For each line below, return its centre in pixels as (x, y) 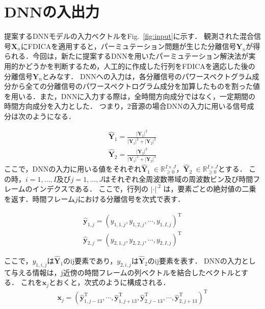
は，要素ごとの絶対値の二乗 (210, 189)
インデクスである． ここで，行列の (90, 189)
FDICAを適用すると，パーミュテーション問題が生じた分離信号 (132, 46)
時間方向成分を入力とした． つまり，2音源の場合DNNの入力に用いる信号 (126, 106)
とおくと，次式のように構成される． (110, 282)
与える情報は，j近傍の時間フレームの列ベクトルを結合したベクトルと (126, 272)
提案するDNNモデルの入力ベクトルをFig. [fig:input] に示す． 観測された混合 (129, 36)
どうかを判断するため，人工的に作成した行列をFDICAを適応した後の (140, 66)
